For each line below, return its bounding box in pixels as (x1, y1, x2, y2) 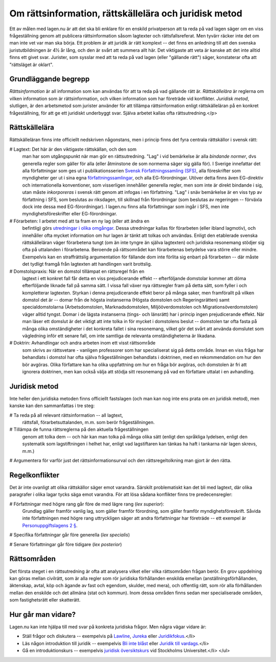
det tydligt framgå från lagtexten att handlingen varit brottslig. (22, 261, 152, 267)
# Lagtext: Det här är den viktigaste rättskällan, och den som (9, 146, 136, 152)
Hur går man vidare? (9, 610, 76, 619)
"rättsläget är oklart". (9, 62, 54, 68)
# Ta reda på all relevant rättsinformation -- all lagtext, (9, 412, 123, 418)
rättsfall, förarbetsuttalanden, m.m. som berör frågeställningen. (22, 419, 155, 426)
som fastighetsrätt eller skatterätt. (9, 597, 81, 603)
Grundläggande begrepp (9, 75, 90, 84)
